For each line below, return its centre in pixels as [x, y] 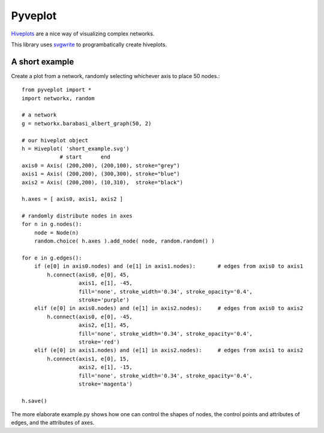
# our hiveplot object [55, 140]
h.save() [34, 401]
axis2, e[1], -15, [106, 367]
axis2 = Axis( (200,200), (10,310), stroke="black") [102, 182]
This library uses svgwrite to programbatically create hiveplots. [89, 44]
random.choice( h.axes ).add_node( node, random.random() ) [124, 241]
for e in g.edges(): [52, 258]
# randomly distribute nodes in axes [77, 216]
